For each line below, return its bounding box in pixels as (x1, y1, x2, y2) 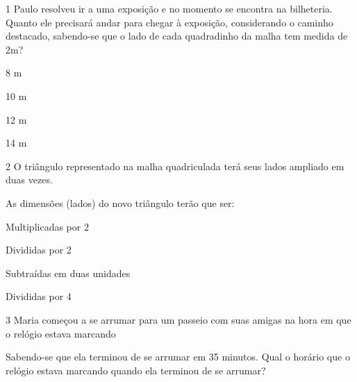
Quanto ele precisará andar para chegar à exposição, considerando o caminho (6, 15, 333, 29)
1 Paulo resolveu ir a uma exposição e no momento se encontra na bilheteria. (6, 1, 333, 15)
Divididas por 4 (6, 289, 72, 304)
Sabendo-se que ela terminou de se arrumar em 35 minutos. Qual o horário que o (6, 349, 350, 364)
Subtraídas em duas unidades (6, 265, 131, 280)
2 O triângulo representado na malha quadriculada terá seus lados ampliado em (6, 158, 344, 173)
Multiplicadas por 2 (6, 219, 89, 233)
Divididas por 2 (6, 242, 72, 257)
